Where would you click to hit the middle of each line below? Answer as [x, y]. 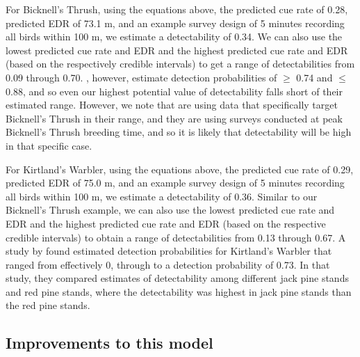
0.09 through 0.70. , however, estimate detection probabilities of [141, 77]
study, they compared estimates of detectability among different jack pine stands [177, 278]
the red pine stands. [48, 305]
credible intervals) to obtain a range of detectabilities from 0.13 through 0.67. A [176, 237]
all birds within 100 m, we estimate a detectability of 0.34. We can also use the [174, 37]
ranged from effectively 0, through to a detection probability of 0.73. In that [168, 264]
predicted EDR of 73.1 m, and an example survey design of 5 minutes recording [175, 23]
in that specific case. [49, 145]
